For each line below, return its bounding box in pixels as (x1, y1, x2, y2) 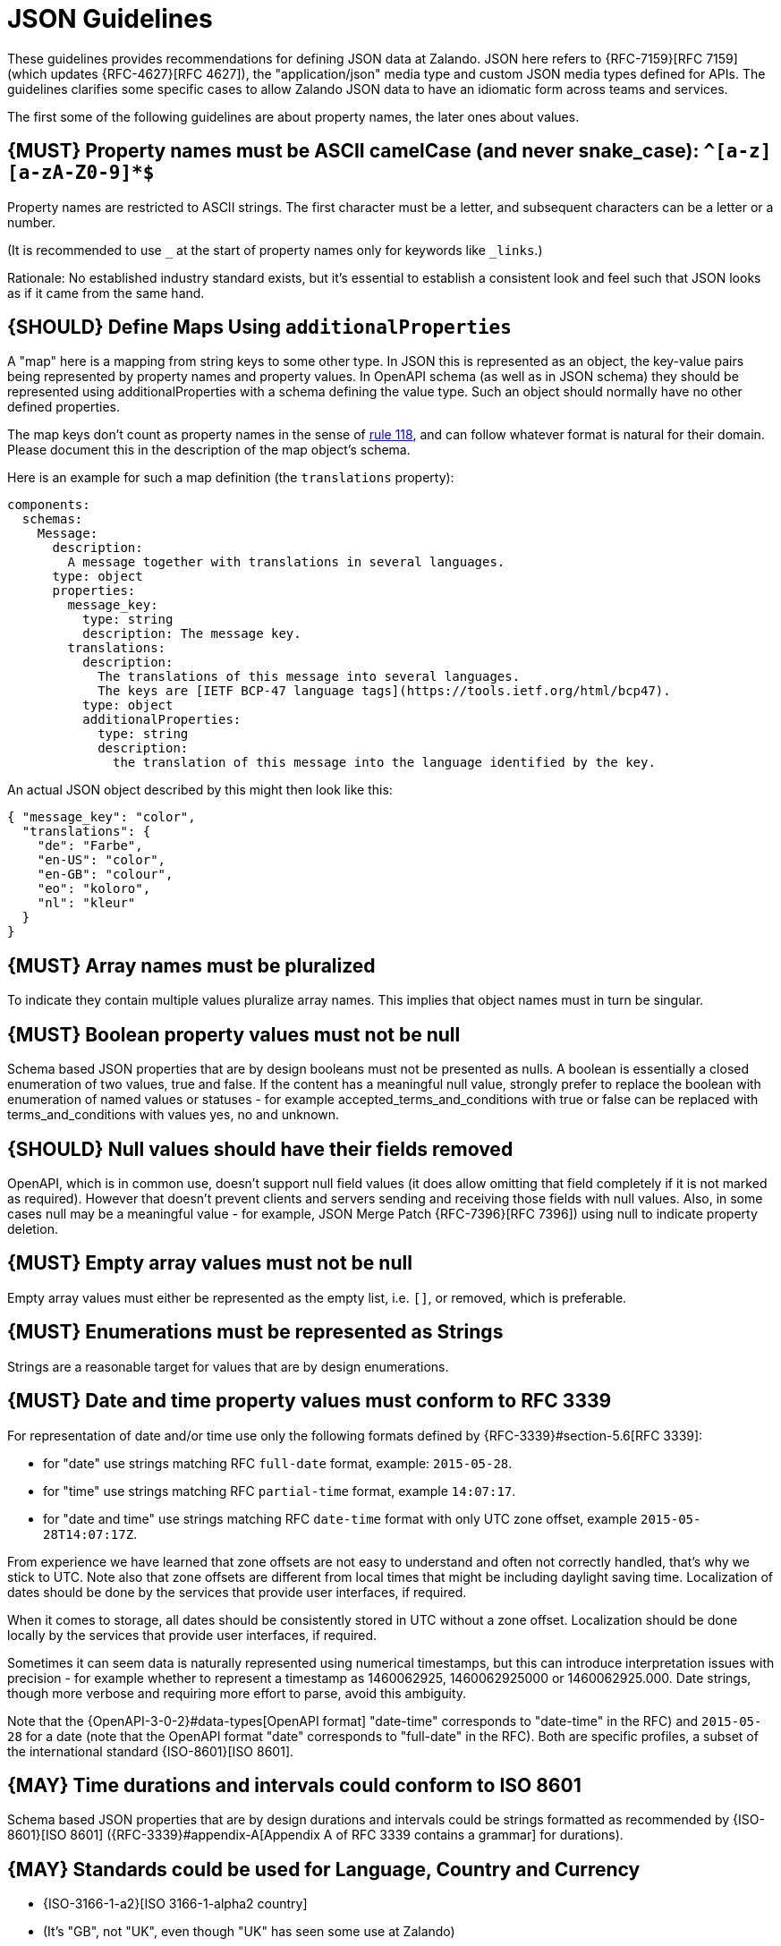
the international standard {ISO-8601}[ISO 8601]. (7, 1743, 294, 1759)
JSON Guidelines (7, 4, 213, 34)
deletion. (7, 1220, 58, 1236)
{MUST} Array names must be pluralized (7, 954, 376, 977)
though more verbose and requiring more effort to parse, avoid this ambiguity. (7, 1685, 467, 1701)
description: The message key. (82, 626, 301, 642)
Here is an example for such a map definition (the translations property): (7, 470, 454, 486)
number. (7, 214, 55, 230)
